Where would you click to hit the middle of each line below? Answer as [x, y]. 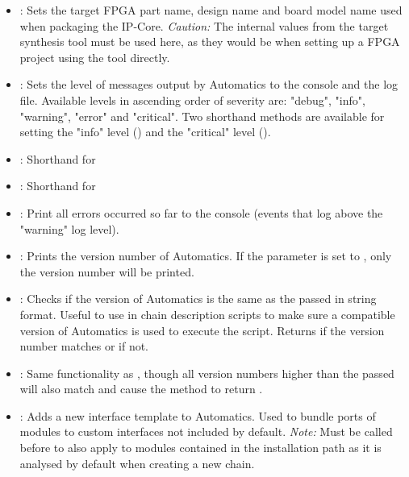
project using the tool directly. [95, 57]
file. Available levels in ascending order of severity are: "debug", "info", [192, 100]
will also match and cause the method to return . [141, 389]
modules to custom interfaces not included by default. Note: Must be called [206, 431]
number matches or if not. [84, 346]
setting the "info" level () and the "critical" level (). [145, 132]
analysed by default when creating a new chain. [137, 463]
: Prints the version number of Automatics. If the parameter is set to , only [206, 256]
